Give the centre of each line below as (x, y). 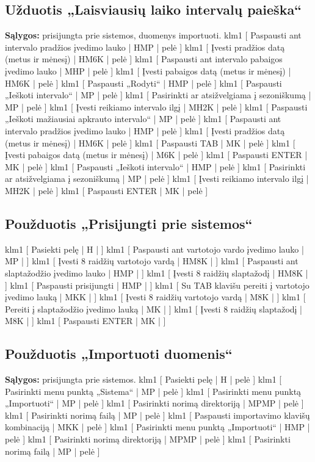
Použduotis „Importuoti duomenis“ (119, 354)
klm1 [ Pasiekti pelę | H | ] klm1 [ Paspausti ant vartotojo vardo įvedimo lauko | (154, 249)
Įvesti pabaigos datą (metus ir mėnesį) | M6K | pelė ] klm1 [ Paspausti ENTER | (156, 155)
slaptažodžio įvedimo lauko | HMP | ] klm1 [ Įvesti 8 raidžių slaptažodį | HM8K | (157, 273)
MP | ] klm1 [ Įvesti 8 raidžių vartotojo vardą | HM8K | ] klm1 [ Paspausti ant (152, 261)
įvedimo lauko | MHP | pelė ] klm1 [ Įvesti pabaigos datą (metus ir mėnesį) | (148, 70)
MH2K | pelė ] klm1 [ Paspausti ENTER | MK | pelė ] (107, 190)
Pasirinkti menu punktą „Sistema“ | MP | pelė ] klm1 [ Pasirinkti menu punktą (153, 391)
